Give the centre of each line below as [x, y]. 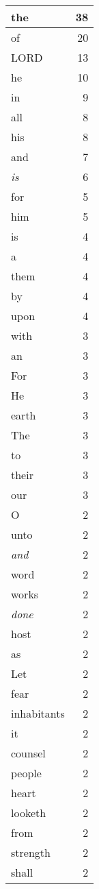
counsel [28, 753]
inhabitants [38, 713]
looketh [29, 813]
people [26, 773]
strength [31, 852]
